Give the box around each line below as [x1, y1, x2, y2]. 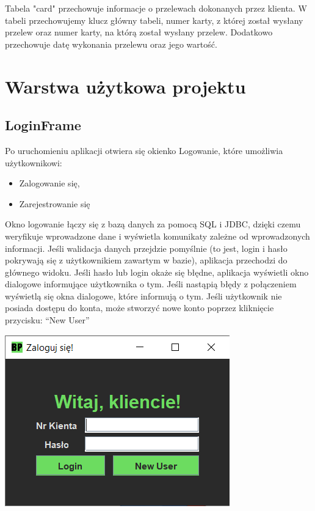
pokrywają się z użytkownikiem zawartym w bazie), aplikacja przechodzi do [5, 254, 288, 267]
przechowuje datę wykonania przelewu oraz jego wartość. [5, 37, 217, 50]
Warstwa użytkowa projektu [5, 73, 246, 98]
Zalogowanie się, [19, 177, 80, 189]
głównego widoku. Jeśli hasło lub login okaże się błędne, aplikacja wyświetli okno [5, 265, 309, 278]
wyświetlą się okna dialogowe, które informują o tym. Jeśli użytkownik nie [5, 289, 282, 302]
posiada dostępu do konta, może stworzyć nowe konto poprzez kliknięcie [5, 301, 274, 314]
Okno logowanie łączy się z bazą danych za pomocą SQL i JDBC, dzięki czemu [5, 218, 301, 230]
